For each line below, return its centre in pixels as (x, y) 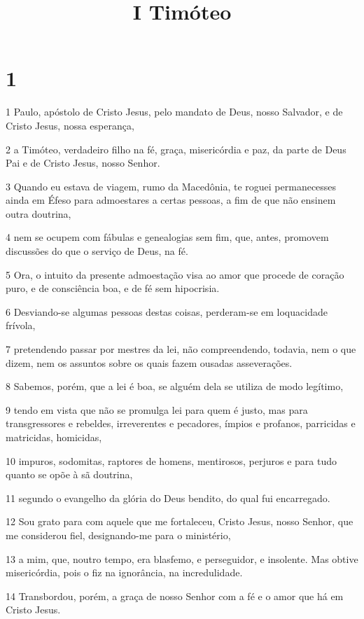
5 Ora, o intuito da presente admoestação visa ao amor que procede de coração (175, 274)
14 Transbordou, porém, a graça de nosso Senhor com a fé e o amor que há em (175, 596)
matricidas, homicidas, (54, 437)
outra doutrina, (38, 213)
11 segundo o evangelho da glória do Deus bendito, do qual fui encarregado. (168, 498)
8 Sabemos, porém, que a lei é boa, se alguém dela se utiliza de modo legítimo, (175, 386)
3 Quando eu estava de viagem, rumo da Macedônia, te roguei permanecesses (171, 186)
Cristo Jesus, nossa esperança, (70, 125)
